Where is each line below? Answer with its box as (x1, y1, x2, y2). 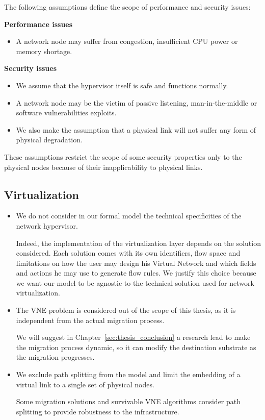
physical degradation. (16, 134, 83, 145)
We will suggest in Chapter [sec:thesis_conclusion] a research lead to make (16, 332, 251, 342)
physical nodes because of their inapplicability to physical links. (4, 161, 203, 172)
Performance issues (4, 18, 73, 29)
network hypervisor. (16, 220, 78, 231)
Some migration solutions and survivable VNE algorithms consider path (16, 396, 241, 407)
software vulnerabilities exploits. (16, 107, 117, 118)
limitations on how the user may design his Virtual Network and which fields (16, 257, 256, 268)
